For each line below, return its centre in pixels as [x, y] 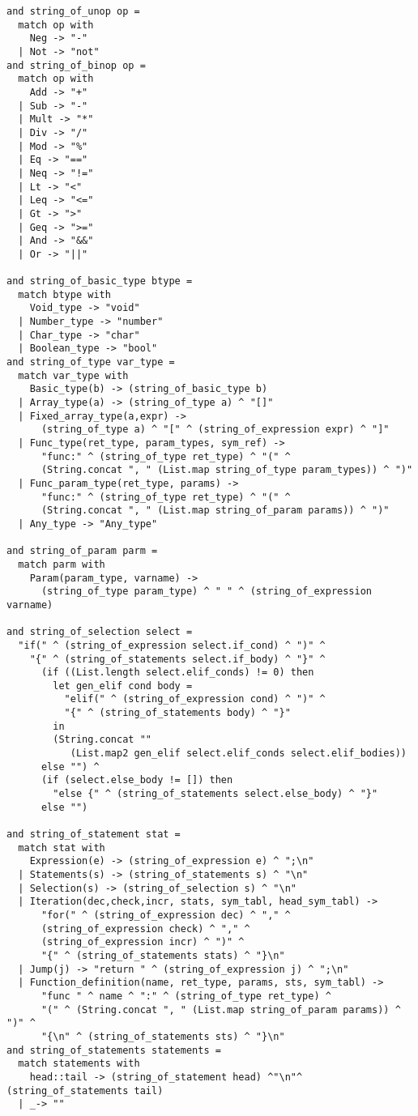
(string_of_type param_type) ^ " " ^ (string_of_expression [207, 592]
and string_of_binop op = [76, 65]
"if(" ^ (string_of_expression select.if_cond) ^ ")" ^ [172, 645]
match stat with [62, 848]
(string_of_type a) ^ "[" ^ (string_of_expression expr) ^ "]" [215, 430]
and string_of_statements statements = [114, 1050]
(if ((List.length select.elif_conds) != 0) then [177, 673]
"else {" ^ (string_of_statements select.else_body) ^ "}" [215, 794]
